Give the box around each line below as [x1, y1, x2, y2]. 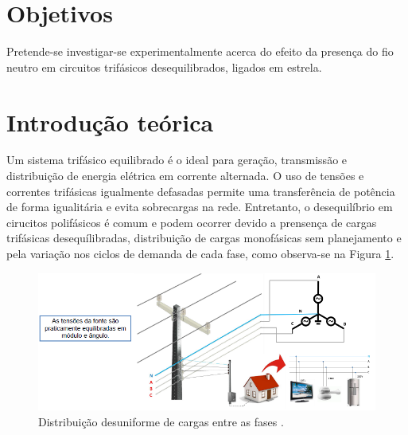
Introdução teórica [6, 105, 214, 138]
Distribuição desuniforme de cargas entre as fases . [38, 413, 284, 429]
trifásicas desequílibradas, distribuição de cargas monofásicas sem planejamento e [6, 229, 402, 246]
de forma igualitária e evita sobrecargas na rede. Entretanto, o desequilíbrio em [6, 198, 393, 215]
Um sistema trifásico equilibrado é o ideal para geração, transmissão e [6, 151, 348, 168]
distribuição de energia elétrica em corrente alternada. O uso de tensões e [6, 167, 364, 184]
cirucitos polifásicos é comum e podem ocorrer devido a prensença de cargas [6, 214, 377, 230]
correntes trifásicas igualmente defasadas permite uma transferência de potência [6, 182, 395, 199]
